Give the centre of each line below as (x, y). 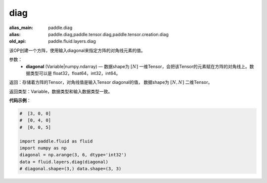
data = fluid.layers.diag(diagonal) (64, 162)
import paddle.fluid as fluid (56, 141)
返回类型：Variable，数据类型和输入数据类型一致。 (61, 91)
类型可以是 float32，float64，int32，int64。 (75, 73)
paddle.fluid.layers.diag (72, 41)
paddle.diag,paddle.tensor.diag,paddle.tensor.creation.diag (109, 34)
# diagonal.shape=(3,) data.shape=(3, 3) (70, 169)
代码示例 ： (20, 101)
